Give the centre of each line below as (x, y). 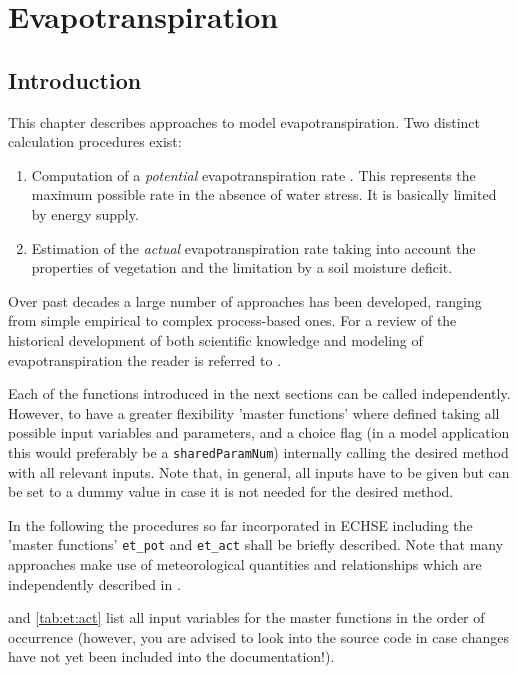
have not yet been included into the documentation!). (171, 656)
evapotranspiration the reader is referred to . (145, 359)
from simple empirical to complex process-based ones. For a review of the (232, 320)
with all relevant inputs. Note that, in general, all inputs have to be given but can (259, 471)
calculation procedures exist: (95, 141)
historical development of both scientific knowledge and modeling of (215, 339)
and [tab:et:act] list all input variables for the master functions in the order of (246, 617)
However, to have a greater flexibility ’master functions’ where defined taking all (254, 412)
